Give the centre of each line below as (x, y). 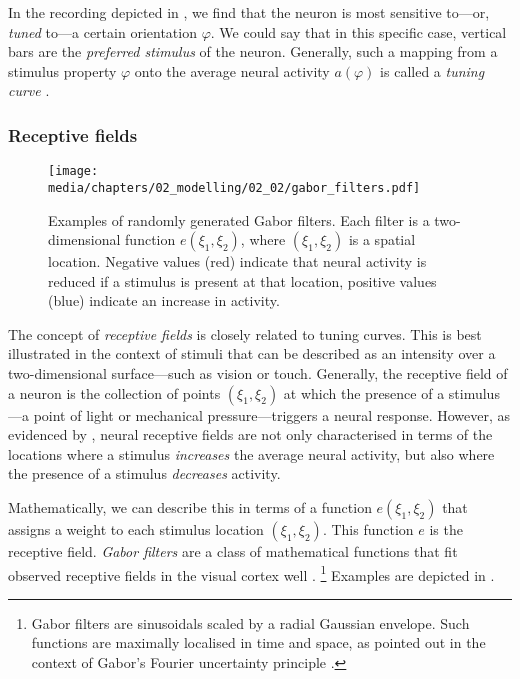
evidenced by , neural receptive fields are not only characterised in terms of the (250, 434)
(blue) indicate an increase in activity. (164, 300)
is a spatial (382, 239)
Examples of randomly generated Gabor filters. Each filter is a (239, 219)
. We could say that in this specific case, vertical (358, 31)
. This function (368, 529)
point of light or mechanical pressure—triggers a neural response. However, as (272, 414)
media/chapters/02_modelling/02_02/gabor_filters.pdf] (234, 187)
